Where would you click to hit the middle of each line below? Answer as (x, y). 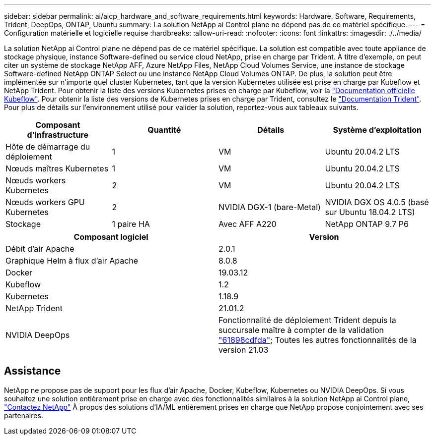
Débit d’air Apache (40, 249)
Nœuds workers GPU (45, 202)
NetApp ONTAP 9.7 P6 (367, 224)
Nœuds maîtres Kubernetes (57, 168)
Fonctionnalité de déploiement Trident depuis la (307, 320)
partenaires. (24, 415)
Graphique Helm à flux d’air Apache (72, 261)
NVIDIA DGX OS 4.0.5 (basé (377, 202)
